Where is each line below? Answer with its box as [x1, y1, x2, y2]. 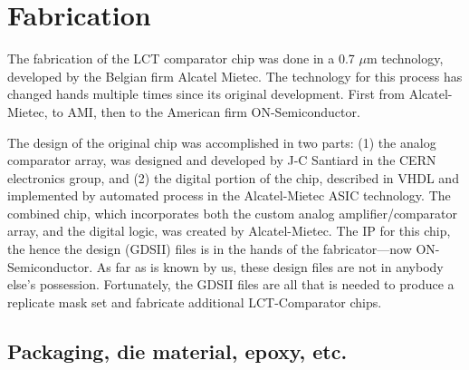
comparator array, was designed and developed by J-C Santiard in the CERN [7, 151, 436, 170]
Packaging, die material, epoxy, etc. [7, 336, 348, 365]
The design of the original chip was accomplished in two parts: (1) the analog [7, 132, 436, 151]
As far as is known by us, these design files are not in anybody [96, 257, 444, 276]
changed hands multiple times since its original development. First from [7, 84, 405, 103]
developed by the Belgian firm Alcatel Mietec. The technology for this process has [7, 66, 463, 85]
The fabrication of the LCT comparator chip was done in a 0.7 [7, 49, 355, 68]
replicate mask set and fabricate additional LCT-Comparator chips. [7, 292, 382, 311]
